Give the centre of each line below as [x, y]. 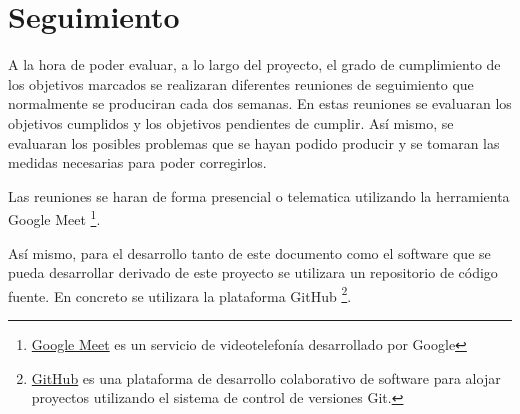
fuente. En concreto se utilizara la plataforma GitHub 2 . [180, 294]
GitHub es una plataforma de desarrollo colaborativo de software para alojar [266, 377]
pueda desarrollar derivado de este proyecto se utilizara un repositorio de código [253, 272]
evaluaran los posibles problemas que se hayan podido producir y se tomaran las [254, 142]
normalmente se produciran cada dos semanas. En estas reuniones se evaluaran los [260, 103]
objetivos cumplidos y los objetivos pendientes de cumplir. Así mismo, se [231, 122]
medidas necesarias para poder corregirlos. [137, 162]
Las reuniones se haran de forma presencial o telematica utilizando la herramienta [259, 195]
